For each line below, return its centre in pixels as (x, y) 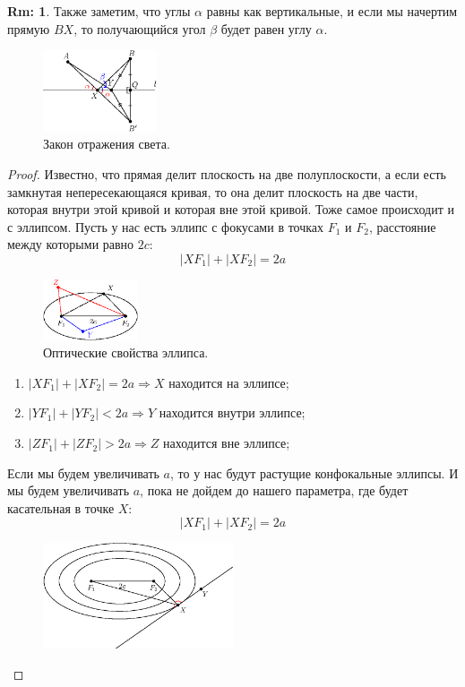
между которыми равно (71, 244)
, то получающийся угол (140, 28)
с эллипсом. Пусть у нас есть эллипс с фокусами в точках (166, 226)
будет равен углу (266, 28)
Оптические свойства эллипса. (126, 352)
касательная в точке (61, 507)
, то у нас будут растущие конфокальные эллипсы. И (314, 472)
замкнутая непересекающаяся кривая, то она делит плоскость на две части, (213, 191)
